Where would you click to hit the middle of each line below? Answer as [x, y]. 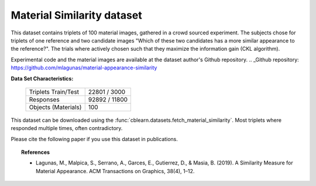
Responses [44, 99]
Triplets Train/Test [54, 92]
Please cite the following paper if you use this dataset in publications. [95, 139]
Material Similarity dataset [77, 15]
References [35, 152]
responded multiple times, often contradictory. [67, 128]
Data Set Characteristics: [42, 78]
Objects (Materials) [55, 107]
